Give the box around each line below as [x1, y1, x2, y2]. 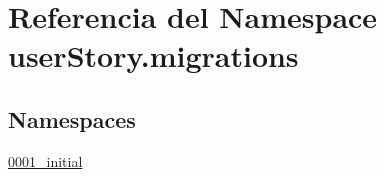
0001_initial [8, 150, 83, 171]
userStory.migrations [8, 35, 299, 76]
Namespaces [8, 103, 136, 134]
